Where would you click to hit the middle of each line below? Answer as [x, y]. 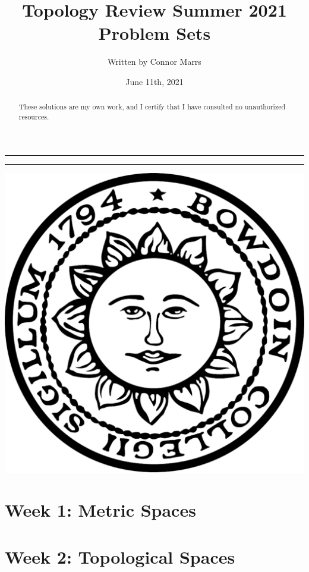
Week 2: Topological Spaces [120, 556]
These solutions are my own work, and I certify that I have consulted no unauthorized [152, 107]
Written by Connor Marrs [154, 62]
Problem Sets [154, 33]
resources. [34, 116]
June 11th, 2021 [154, 81]
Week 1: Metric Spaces [100, 510]
